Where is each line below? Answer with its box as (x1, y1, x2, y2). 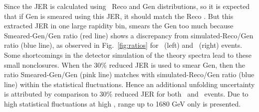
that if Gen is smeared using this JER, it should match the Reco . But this (4, 10, 234, 21)
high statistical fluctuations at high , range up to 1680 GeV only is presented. (4, 98, 241, 109)
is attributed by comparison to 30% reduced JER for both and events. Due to (4, 89, 249, 99)
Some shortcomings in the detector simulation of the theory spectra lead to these (4, 49, 252, 60)
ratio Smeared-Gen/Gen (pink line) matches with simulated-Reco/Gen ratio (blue (4, 69, 255, 80)
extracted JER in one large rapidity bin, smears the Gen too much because (4, 20, 234, 31)
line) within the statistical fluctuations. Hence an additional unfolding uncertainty (4, 79, 255, 89)
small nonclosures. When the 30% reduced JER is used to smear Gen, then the (4, 59, 246, 70)
